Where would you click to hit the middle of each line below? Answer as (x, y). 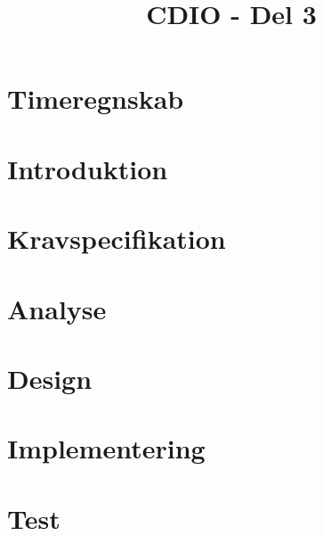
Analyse (57, 308)
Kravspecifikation (117, 239)
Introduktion (88, 168)
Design (50, 378)
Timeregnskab (96, 99)
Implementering (106, 448)
